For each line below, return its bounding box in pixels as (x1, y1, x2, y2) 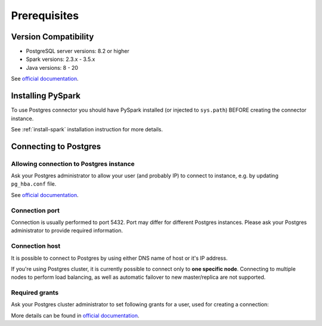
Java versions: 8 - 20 (26, 64, 79, 71)
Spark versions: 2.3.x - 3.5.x (26, 56, 95, 63)
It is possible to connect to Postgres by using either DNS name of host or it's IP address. (11, 254, 228, 262)
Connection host (11, 242, 61, 250)
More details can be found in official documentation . (11, 312, 140, 319)
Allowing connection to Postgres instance (11, 159, 135, 168)
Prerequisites (11, 9, 79, 22)
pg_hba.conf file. (11, 180, 57, 187)
